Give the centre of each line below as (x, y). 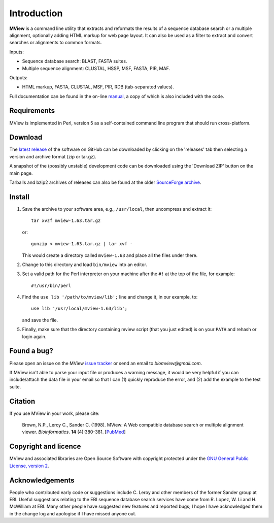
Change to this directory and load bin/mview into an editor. (84, 265)
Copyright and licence (45, 447)
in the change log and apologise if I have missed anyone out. (73, 513)
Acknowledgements (42, 480)
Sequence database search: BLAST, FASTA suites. (75, 61)
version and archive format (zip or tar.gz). (53, 156)
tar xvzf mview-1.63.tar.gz (66, 221)
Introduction (36, 13)
